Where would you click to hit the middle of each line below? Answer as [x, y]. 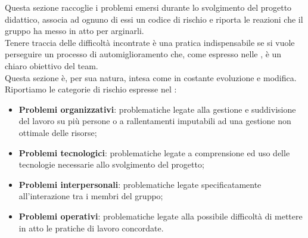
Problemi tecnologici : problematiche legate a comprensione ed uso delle [154, 152]
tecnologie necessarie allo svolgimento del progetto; [111, 164]
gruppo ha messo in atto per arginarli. [74, 31]
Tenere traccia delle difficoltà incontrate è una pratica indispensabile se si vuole [150, 42]
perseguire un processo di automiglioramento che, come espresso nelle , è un [143, 54]
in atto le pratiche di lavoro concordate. [91, 228]
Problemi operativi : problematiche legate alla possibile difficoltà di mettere [161, 216]
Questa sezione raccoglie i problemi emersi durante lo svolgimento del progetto [148, 7]
